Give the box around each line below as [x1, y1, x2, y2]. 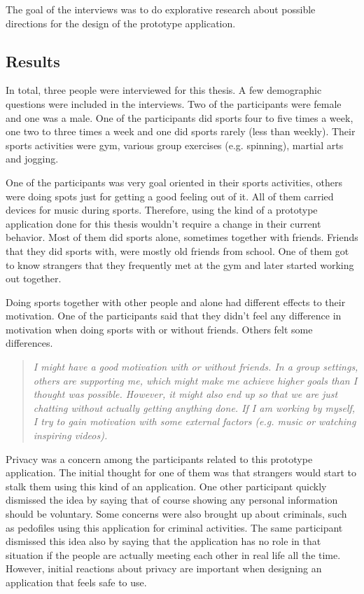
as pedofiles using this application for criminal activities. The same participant [6, 520, 343, 534]
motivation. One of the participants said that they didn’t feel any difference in [6, 308, 342, 323]
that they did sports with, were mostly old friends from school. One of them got [6, 243, 349, 258]
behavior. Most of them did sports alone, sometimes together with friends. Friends [6, 230, 358, 244]
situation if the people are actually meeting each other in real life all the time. [6, 547, 341, 562]
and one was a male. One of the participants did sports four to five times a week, [6, 110, 353, 125]
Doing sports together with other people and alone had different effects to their [6, 294, 346, 309]
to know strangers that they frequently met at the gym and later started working [6, 257, 354, 272]
